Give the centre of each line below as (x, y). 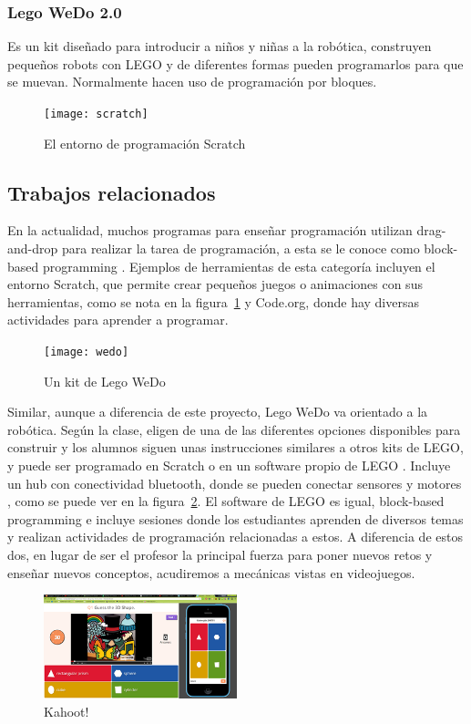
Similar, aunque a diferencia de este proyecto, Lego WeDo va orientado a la (218, 412)
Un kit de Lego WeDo (105, 381)
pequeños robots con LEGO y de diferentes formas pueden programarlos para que (235, 63)
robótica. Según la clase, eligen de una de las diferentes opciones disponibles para (234, 429)
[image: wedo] (87, 352)
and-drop (33, 248)
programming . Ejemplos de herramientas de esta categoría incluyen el (239, 266)
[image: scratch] (96, 114)
